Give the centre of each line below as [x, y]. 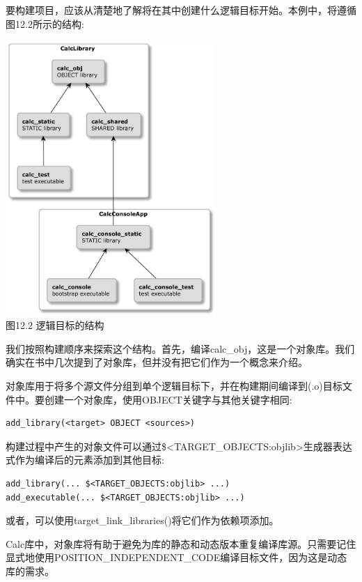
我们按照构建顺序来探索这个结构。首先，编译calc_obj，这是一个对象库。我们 [180, 348]
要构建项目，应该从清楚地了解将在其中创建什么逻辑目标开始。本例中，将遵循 [181, 10]
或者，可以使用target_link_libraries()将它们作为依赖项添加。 [142, 520]
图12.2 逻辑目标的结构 [55, 325]
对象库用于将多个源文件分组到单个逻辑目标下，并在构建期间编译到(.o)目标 [174, 386]
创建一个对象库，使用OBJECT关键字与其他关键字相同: [168, 399]
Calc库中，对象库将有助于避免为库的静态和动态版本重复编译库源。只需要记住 [181, 543]
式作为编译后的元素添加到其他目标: [85, 460]
